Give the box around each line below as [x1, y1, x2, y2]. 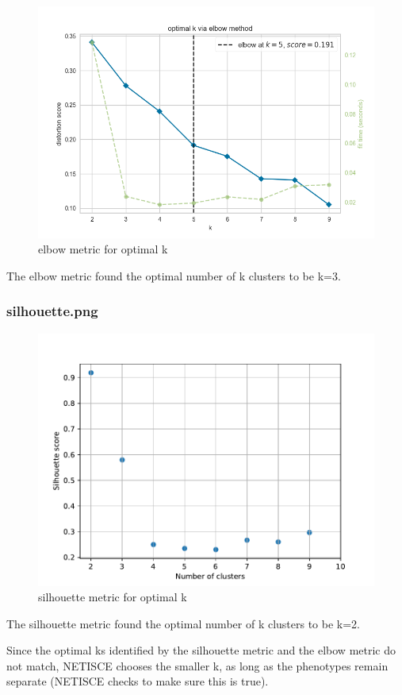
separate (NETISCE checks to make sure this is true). [6, 673, 269, 689]
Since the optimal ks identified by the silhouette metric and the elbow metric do [6, 642, 396, 658]
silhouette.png [6, 301, 98, 321]
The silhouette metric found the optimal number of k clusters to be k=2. [6, 615, 361, 631]
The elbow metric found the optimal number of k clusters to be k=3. [6, 267, 341, 284]
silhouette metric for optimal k [38, 589, 187, 605]
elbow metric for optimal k [38, 241, 168, 257]
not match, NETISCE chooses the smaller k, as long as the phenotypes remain [6, 657, 389, 674]
